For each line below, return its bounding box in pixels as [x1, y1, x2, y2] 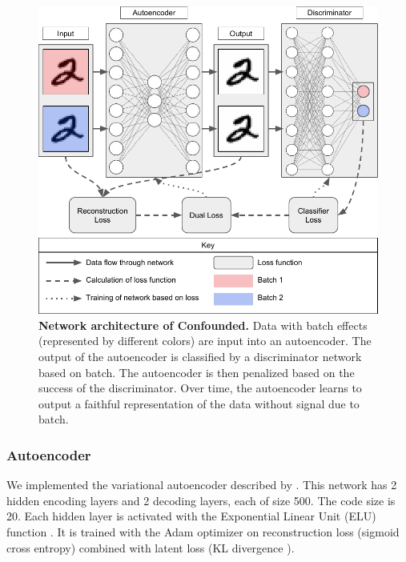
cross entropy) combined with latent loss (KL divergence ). [6, 539, 295, 556]
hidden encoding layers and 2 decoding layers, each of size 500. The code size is [6, 492, 396, 508]
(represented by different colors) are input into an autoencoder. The [38, 332, 372, 349]
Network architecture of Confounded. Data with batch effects [38, 316, 368, 333]
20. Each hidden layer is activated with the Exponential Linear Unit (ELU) [6, 508, 376, 524]
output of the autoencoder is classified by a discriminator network [38, 347, 362, 364]
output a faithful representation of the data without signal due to [38, 395, 360, 411]
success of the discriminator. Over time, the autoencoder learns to [38, 379, 362, 396]
